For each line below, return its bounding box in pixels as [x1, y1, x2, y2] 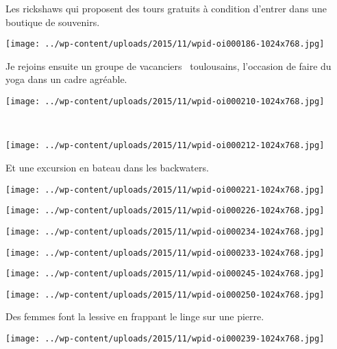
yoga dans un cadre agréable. [5, 72, 127, 86]
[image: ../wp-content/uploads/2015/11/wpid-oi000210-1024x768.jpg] [5, 97, 325, 107]
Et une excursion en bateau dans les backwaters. [5, 160, 209, 174]
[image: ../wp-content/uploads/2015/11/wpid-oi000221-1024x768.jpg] [5, 184, 325, 195]
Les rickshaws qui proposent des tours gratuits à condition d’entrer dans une [5, 1, 327, 15]
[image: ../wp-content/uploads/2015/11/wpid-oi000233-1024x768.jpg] [5, 248, 325, 258]
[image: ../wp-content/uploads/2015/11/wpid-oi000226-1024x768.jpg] [5, 206, 325, 216]
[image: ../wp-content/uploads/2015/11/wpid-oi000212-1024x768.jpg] [5, 141, 325, 151]
